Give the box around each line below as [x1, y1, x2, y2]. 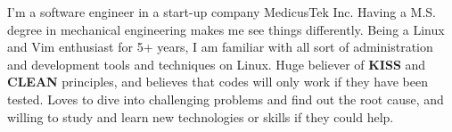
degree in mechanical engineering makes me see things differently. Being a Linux [7, 20, 445, 38]
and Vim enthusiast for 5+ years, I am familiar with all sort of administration [7, 37, 433, 56]
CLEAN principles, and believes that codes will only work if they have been [7, 72, 428, 91]
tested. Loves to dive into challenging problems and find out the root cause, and [7, 89, 444, 108]
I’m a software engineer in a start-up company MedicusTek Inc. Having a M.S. [7, 3, 436, 21]
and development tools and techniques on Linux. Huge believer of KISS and [7, 54, 426, 73]
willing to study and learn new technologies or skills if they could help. [7, 107, 394, 126]
